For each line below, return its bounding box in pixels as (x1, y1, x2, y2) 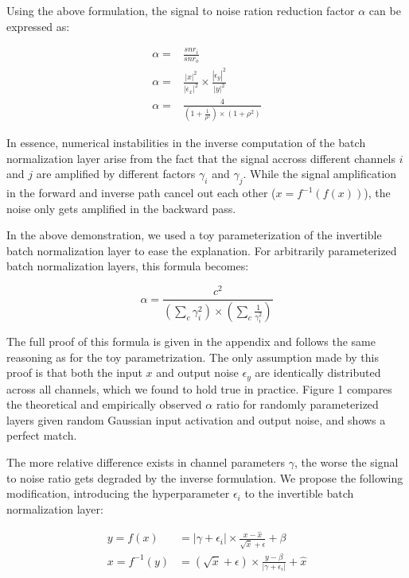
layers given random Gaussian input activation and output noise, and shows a (6, 411, 386, 428)
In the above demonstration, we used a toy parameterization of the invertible (6, 227, 382, 243)
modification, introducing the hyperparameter (6, 485, 230, 502)
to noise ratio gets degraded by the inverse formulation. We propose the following (6, 469, 403, 486)
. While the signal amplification (243, 165, 397, 182)
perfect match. (6, 427, 77, 444)
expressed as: (6, 17, 70, 34)
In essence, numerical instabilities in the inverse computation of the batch (6, 134, 366, 151)
